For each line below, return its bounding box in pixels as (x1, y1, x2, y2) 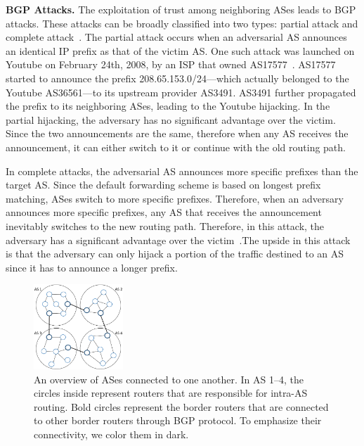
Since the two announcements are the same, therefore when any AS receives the (6, 126, 349, 141)
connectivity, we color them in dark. (34, 427, 189, 442)
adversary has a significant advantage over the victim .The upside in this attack (6, 232, 351, 247)
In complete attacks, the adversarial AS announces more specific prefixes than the (6, 163, 358, 178)
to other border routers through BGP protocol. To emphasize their (34, 413, 322, 428)
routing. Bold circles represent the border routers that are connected (34, 399, 329, 414)
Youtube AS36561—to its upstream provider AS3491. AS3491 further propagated (6, 84, 356, 99)
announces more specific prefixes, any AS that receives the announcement (6, 205, 322, 219)
